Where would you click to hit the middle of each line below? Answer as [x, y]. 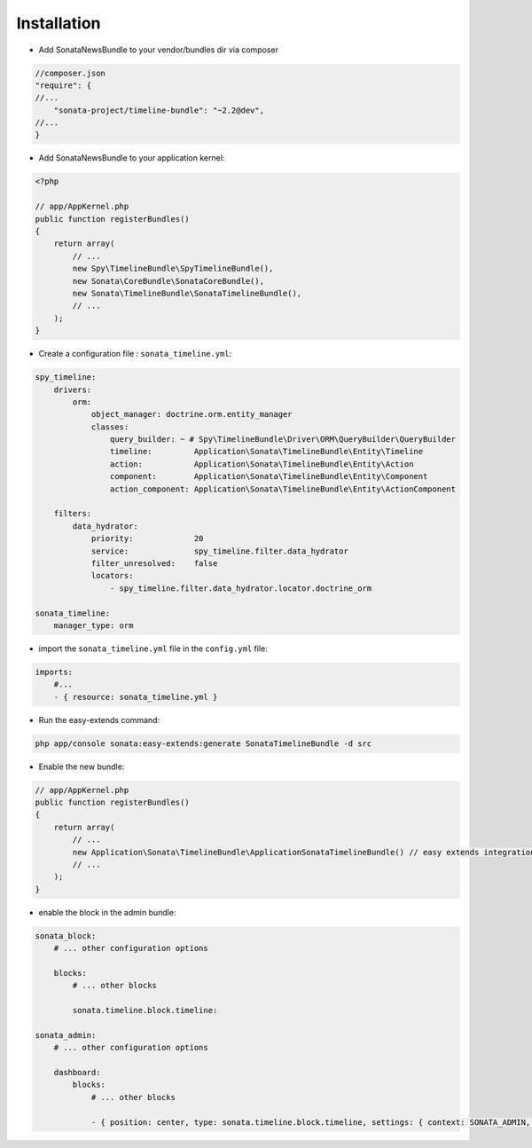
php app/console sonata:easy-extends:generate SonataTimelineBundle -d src [203, 743]
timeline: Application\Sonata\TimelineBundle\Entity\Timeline [266, 452]
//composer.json [70, 73]
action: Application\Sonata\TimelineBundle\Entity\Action [262, 464]
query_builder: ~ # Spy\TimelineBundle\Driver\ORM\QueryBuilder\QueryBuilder [283, 440]
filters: [73, 514]
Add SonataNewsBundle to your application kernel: [132, 158]
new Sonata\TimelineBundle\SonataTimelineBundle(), [187, 293]
